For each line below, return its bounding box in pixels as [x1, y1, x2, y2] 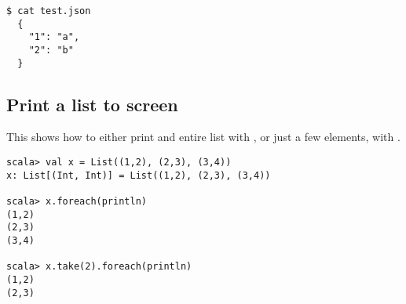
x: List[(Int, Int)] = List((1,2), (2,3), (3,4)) [6, 169, 271, 181]
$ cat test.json [6, 5, 91, 16]
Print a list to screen [6, 92, 178, 116]
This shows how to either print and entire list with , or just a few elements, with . [6, 128, 401, 145]
